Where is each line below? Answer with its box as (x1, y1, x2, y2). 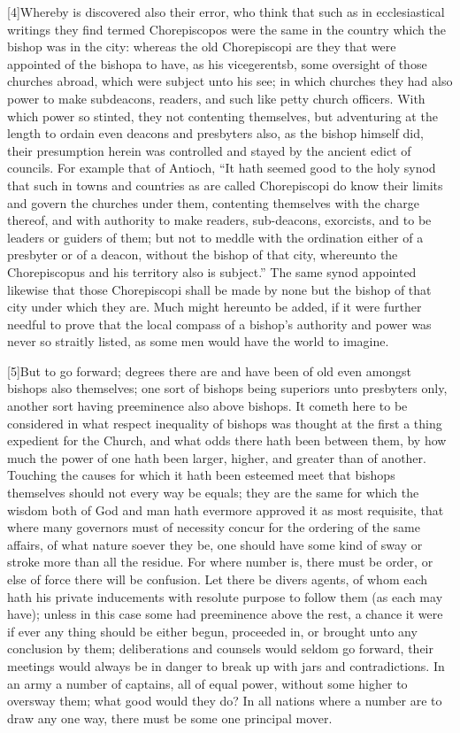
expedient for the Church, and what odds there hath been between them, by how (7, 431, 447, 450)
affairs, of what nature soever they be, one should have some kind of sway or (7, 535, 423, 553)
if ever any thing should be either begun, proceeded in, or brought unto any (7, 621, 418, 640)
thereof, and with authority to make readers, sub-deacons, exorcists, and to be (7, 211, 432, 229)
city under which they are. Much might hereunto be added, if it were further (7, 297, 422, 316)
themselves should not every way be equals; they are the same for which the (7, 483, 419, 502)
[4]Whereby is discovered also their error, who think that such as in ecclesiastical (7, 3, 445, 20)
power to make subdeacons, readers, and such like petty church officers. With (7, 89, 425, 107)
